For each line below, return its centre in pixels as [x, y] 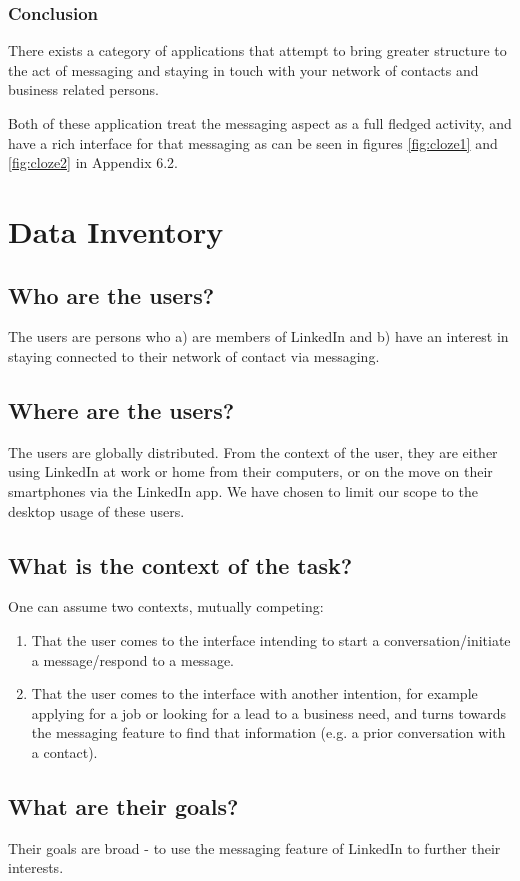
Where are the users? [121, 409]
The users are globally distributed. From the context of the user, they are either [253, 451]
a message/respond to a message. [132, 659]
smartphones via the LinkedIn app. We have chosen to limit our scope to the [243, 490]
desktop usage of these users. [96, 510]
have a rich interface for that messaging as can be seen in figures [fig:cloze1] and [253, 142]
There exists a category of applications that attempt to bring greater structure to [257, 50]
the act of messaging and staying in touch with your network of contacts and [243, 69]
